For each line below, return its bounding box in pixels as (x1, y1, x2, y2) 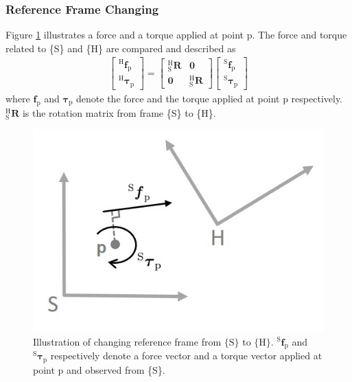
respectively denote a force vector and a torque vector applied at (50, 348, 322, 363)
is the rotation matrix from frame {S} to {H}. (22, 105, 216, 120)
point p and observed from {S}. (33, 362, 165, 377)
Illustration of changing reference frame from (33, 334, 222, 348)
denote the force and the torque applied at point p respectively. (76, 91, 343, 105)
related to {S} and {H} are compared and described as (5, 41, 236, 55)
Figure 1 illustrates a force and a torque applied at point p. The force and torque (5, 27, 347, 42)
